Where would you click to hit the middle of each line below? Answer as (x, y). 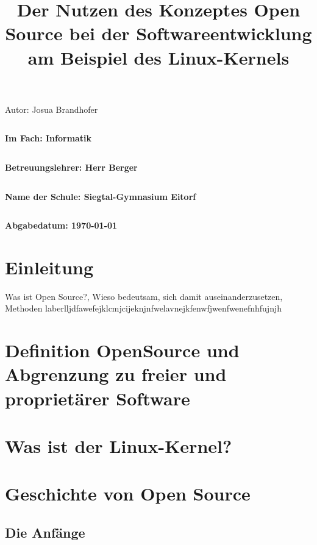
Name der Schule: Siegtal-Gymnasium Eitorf (101, 196)
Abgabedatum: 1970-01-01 (61, 225)
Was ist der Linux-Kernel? (119, 445)
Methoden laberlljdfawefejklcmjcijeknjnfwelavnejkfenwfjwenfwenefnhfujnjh (143, 308)
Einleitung (49, 267)
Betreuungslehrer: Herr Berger (71, 167)
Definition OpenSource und (122, 350)
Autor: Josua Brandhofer (52, 109)
